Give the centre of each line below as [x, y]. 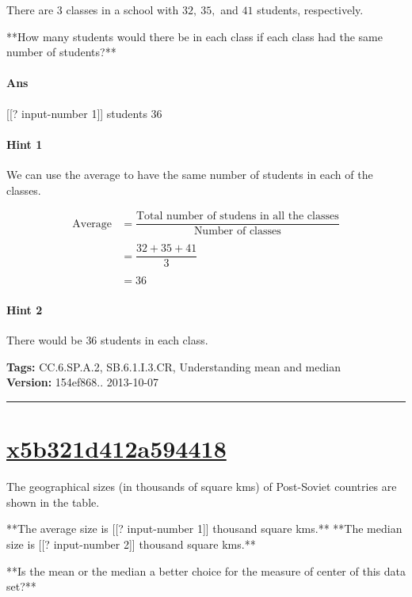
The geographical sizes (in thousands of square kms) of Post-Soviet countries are [202, 487]
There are [30, 10]
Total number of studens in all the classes [237, 217]
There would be [44, 340]
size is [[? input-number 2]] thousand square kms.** [131, 544]
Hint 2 [25, 310]
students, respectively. [310, 10]
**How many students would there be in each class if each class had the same [195, 36]
